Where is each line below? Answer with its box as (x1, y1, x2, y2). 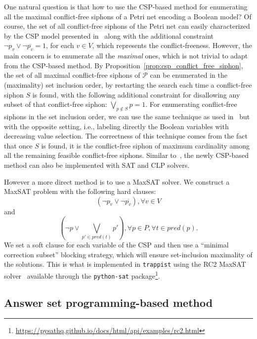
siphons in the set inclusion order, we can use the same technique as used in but (4, 111, 250, 121)
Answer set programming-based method (4, 294, 213, 310)
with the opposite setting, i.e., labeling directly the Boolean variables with (4, 121, 229, 131)
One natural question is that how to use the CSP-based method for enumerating (4, 1, 248, 11)
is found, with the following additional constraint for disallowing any (32, 89, 240, 99)
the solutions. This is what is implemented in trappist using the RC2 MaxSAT (4, 259, 246, 269)
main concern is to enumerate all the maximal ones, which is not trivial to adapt (4, 50, 248, 61)
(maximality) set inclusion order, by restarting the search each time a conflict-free (4, 79, 252, 90)
